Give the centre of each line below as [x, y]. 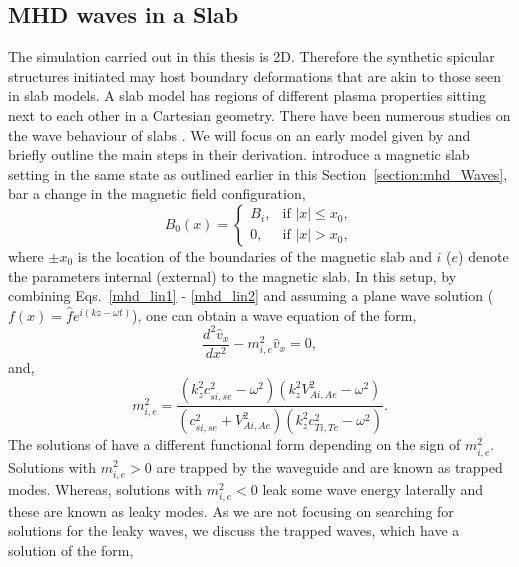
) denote [483, 255]
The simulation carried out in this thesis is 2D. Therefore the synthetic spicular [251, 56]
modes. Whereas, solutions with [105, 488]
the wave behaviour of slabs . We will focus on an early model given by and [239, 134]
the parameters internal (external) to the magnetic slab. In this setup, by [232, 275]
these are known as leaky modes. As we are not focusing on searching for [231, 510]
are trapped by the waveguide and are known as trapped [329, 466]
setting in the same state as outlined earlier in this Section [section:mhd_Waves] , [258, 173]
